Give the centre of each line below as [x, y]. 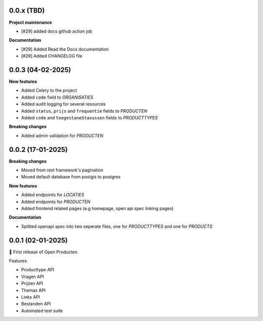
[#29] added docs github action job [57, 31]
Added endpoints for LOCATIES [53, 195]
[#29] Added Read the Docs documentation [65, 49]
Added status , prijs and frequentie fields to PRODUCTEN [84, 111]
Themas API [33, 290]
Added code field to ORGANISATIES [57, 97]
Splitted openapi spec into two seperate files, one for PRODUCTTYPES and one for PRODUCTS [117, 226]
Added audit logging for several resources [63, 104]
